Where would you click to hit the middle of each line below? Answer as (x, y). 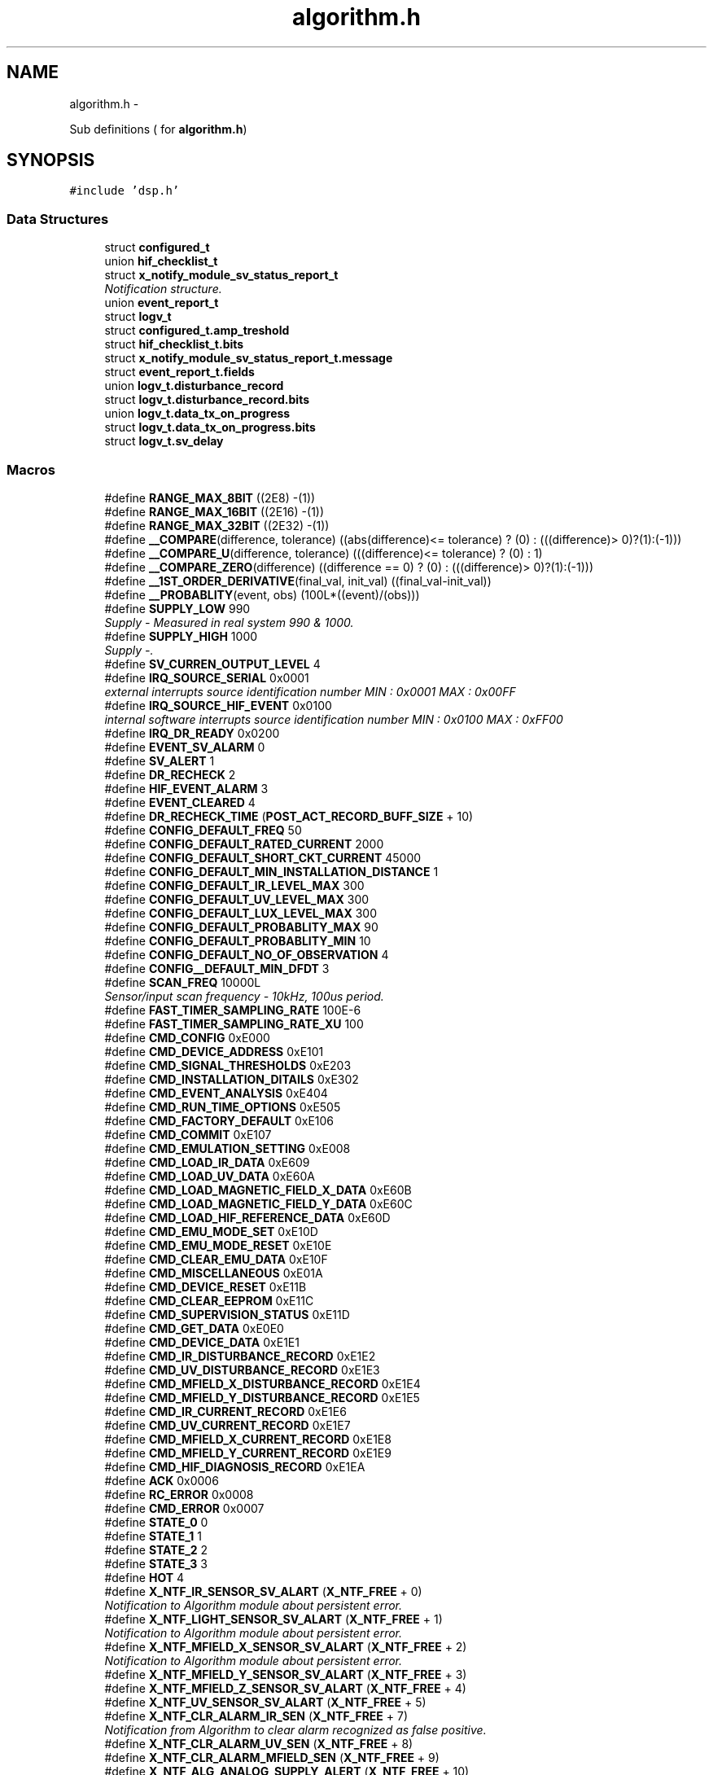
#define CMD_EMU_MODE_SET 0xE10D (211, 1231)
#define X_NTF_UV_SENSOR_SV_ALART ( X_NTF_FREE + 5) (265, 1702)
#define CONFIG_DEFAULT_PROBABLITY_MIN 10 (238, 940)
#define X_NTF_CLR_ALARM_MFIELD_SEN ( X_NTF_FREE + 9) (272, 1757)
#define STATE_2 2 (156, 1549)
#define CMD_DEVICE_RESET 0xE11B (206, 1286)
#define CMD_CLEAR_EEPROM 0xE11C (209, 1300)
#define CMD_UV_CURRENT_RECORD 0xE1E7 (227, 1425)
